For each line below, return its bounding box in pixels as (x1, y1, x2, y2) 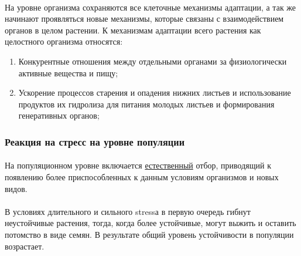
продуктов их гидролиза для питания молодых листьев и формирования (18, 97, 275, 110)
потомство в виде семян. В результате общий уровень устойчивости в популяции (5, 228, 294, 240)
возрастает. (5, 240, 45, 252)
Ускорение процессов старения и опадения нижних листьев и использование (18, 86, 291, 99)
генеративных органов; (18, 109, 100, 122)
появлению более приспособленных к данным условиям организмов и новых (5, 170, 279, 183)
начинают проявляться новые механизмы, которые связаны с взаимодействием (5, 12, 284, 25)
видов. (5, 182, 28, 194)
